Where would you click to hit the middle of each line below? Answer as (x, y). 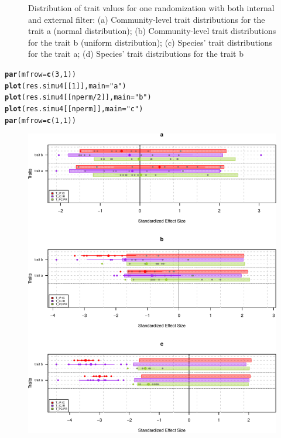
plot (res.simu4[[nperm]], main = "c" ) (74, 109)
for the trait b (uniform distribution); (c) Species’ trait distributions (150, 42)
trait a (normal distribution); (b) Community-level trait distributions (152, 31)
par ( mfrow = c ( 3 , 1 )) (40, 74)
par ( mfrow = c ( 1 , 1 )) (40, 120)
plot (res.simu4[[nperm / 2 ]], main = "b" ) (78, 97)
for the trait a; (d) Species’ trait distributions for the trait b (136, 54)
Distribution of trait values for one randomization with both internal (151, 8)
